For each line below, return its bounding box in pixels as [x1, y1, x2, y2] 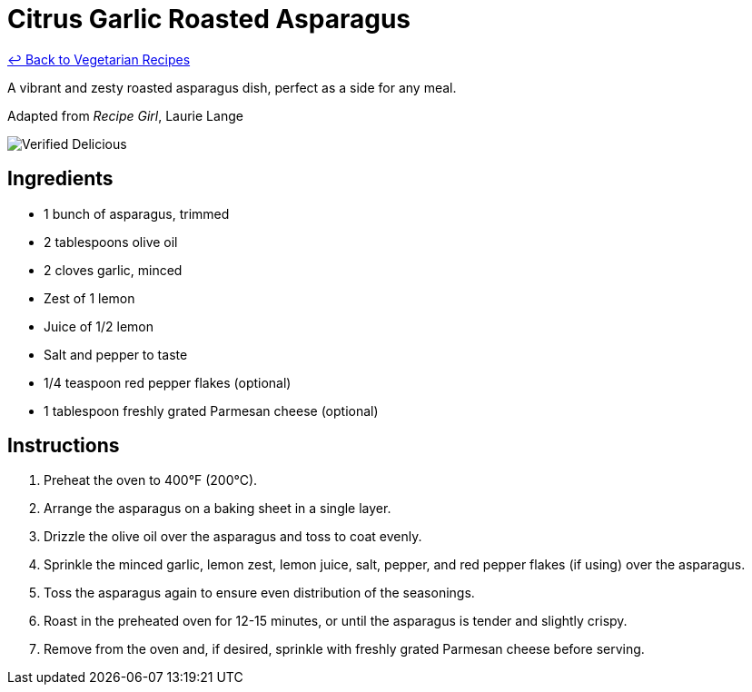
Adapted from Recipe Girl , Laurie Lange [7, 107, 243, 124]
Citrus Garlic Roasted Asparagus [7, 4, 411, 35]
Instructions [7, 434, 120, 458]
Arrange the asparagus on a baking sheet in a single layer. [44, 500, 391, 517]
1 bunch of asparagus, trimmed [44, 205, 230, 222]
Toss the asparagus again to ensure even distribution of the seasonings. [44, 585, 475, 601]
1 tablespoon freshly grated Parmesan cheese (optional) [44, 402, 379, 419]
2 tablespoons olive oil [44, 233, 178, 250]
